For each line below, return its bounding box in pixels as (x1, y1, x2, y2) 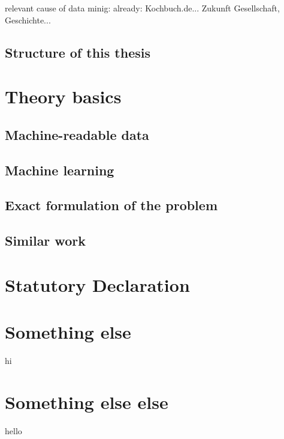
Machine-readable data (5, 125, 149, 144)
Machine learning (5, 160, 114, 179)
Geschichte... (5, 13, 51, 26)
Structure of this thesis (5, 43, 150, 61)
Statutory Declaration (5, 272, 190, 297)
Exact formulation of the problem (5, 196, 218, 214)
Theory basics (5, 84, 122, 109)
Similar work (5, 231, 86, 250)
